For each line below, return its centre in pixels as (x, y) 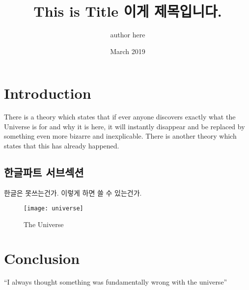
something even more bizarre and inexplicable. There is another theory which (120, 136)
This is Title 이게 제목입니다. (128, 11)
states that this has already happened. (62, 146)
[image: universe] (54, 209)
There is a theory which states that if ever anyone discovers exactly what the (120, 117)
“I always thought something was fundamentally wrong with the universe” (116, 281)
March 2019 (128, 51)
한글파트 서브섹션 (44, 172)
